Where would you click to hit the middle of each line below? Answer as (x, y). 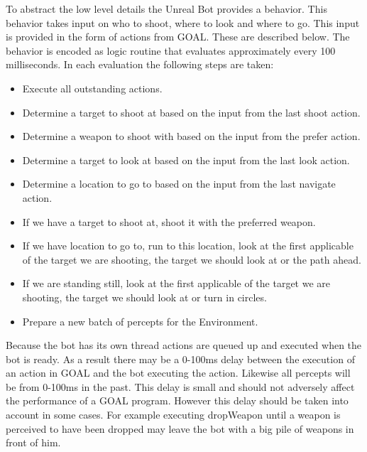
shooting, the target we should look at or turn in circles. (144, 297)
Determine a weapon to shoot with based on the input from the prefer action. (191, 136)
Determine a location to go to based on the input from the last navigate (179, 184)
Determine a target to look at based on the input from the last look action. (186, 160)
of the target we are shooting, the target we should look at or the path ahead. (192, 259)
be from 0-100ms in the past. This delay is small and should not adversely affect (180, 386)
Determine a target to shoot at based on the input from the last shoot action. (191, 112)
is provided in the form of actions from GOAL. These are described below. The (178, 37)
